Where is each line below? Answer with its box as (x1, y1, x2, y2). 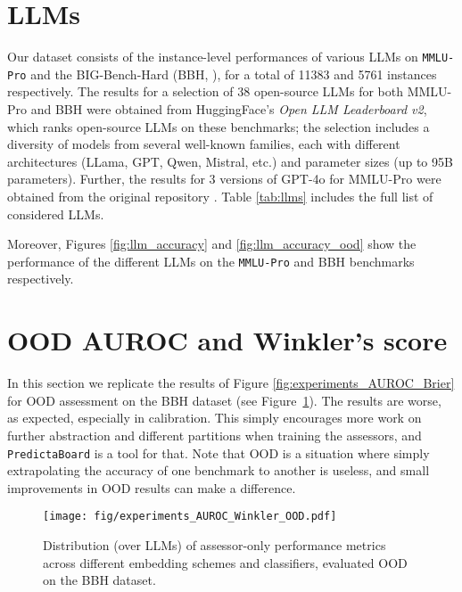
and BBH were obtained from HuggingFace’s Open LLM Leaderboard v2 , (30, 100, 427, 119)
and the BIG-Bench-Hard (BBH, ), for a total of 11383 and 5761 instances (30, 64, 437, 83)
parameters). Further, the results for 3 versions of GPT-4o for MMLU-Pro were (7, 169, 441, 188)
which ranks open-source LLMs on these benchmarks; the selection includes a (7, 117, 430, 136)
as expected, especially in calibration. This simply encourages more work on (7, 408, 422, 427)
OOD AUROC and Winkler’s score (7, 322, 448, 358)
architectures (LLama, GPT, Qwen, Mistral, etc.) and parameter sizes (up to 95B (7, 152, 453, 170)
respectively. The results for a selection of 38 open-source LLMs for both (7, 82, 403, 101)
